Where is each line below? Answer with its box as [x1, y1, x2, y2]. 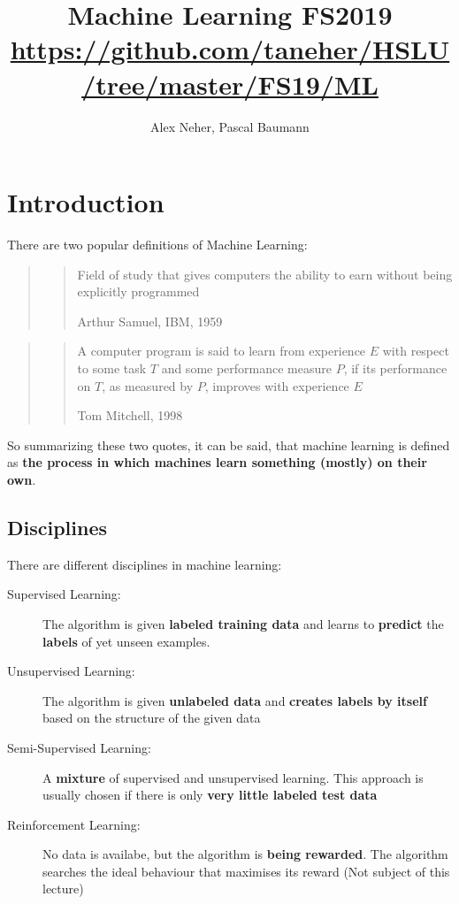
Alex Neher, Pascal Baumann [150, 117, 310, 135]
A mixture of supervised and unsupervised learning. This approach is [42, 768, 424, 786]
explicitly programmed [77, 282, 200, 301]
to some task [77, 359, 147, 377]
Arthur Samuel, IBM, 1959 [77, 311, 223, 330]
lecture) [42, 879, 84, 898]
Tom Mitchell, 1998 [77, 406, 183, 425]
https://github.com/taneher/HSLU [10, 31, 450, 67]
